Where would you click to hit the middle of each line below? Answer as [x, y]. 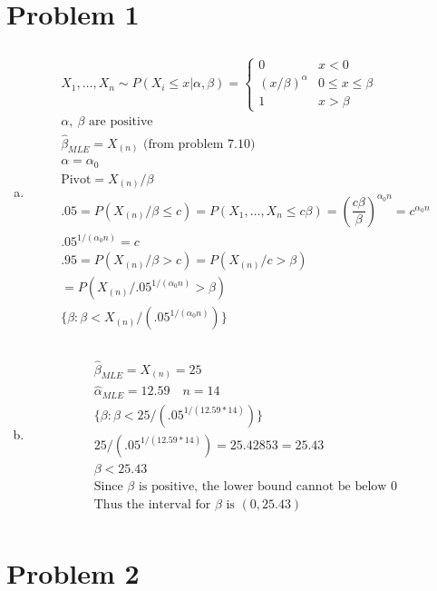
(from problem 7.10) [199, 144]
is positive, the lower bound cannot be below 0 [268, 486]
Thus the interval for [152, 504]
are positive [121, 122]
